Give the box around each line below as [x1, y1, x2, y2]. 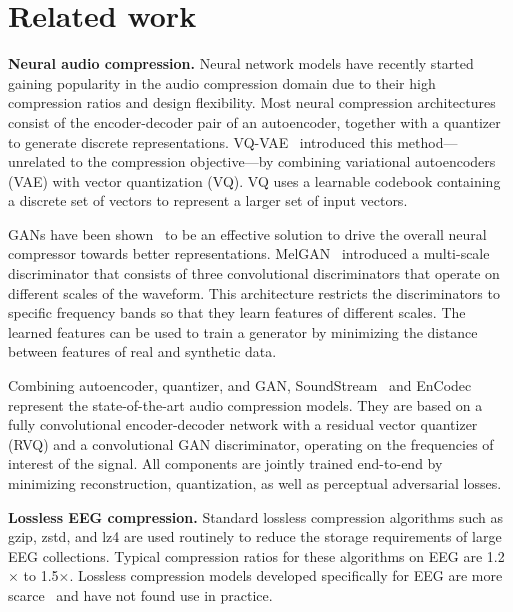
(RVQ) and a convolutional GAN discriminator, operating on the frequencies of [8, 433, 494, 454]
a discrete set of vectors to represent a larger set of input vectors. [8, 190, 408, 211]
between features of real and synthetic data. [8, 341, 277, 362]
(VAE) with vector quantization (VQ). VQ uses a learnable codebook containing [8, 170, 501, 191]
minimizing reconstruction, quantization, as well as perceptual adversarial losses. [8, 473, 502, 493]
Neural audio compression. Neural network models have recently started [8, 53, 474, 74]
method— [397, 131, 458, 152]
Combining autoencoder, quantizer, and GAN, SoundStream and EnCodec [8, 375, 472, 396]
